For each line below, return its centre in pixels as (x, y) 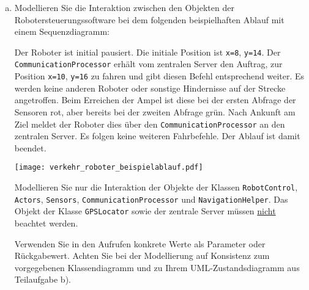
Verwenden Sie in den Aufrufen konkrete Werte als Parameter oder (140, 243)
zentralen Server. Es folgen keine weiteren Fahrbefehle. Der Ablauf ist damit (157, 136)
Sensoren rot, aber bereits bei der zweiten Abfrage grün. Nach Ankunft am (155, 111)
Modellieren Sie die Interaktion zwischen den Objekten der (124, 7)
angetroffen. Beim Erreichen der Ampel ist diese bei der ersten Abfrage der (155, 100)
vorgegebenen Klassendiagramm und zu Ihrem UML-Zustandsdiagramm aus (157, 267)
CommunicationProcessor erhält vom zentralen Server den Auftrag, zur (148, 64)
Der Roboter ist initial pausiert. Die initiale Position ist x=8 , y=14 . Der (147, 52)
